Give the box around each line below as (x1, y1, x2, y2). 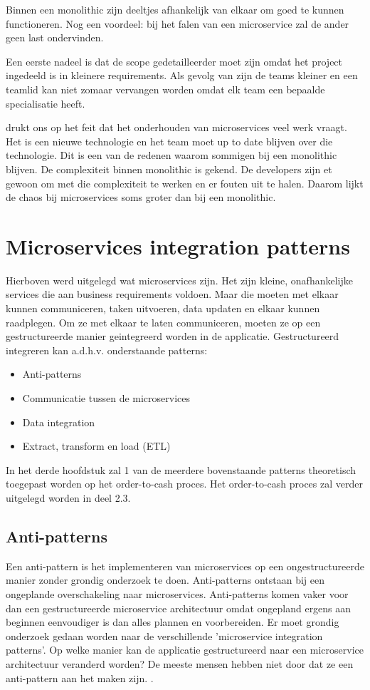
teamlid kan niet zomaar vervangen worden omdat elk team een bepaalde (6, 81, 325, 96)
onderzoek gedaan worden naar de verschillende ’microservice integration (6, 628, 323, 643)
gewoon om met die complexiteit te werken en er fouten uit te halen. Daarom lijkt (6, 175, 364, 190)
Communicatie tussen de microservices (22, 391, 191, 405)
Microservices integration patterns (6, 231, 350, 260)
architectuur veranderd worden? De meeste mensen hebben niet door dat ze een (6, 656, 354, 671)
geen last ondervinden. (6, 30, 104, 45)
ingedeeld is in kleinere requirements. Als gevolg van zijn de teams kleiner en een (6, 68, 358, 83)
